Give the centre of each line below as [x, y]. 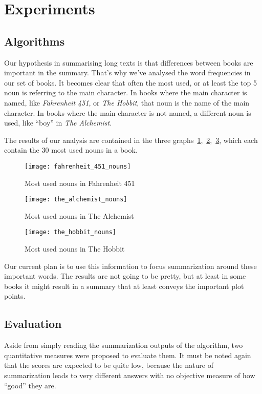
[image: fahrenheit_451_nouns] [78, 166]
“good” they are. [30, 385]
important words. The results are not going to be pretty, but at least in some [125, 276]
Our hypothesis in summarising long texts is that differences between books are [129, 62]
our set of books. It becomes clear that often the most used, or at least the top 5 [131, 82]
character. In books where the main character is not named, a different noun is [128, 112]
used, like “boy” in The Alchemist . [58, 123]
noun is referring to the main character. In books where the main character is [126, 92]
